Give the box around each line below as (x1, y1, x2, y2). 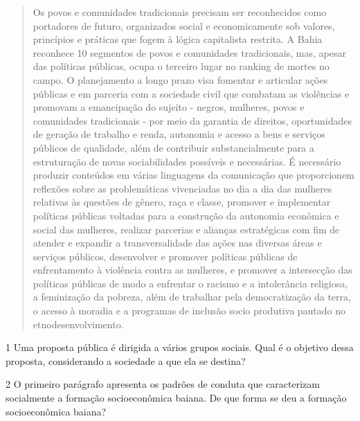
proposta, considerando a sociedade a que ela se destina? (6, 353, 246, 368)
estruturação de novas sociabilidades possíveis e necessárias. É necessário (33, 154, 341, 168)
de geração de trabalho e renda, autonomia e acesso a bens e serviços (33, 127, 325, 141)
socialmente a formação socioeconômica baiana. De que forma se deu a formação (6, 391, 347, 405)
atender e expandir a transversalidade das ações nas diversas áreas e (33, 235, 322, 250)
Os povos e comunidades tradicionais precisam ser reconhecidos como (33, 5, 327, 19)
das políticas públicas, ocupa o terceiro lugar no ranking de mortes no (33, 59, 330, 73)
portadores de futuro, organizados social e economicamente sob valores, (33, 18, 335, 33)
